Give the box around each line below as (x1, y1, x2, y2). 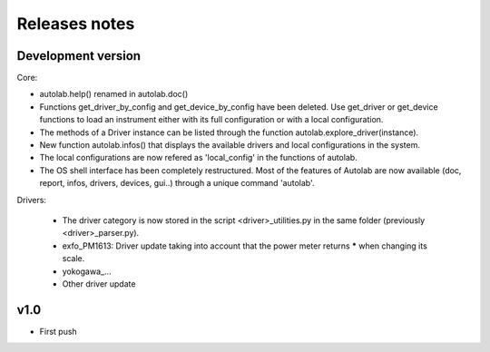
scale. (62, 253, 85, 264)
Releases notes (16, 14, 135, 34)
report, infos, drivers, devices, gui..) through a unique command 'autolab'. (39, 178, 315, 189)
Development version (16, 48, 141, 64)
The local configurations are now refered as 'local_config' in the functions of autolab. (39, 152, 358, 163)
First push (39, 326, 77, 337)
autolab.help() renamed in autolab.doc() (39, 89, 189, 100)
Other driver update (62, 278, 136, 289)
